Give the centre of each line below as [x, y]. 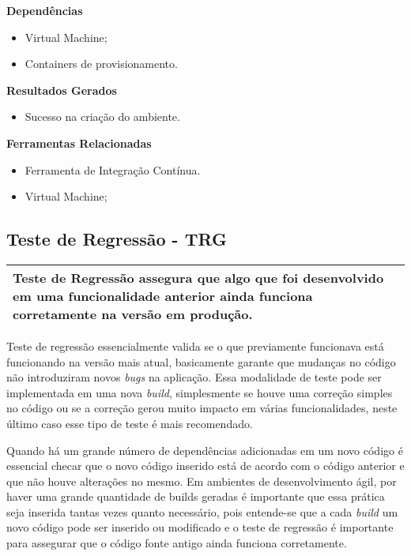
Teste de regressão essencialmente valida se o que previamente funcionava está [195, 346]
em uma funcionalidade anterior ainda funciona [163, 295]
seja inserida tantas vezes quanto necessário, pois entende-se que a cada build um [202, 511]
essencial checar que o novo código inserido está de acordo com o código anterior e [205, 466]
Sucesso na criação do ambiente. [102, 116]
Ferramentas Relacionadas [79, 143]
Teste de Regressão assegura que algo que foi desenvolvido [198, 277]
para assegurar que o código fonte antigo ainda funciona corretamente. [177, 543]
